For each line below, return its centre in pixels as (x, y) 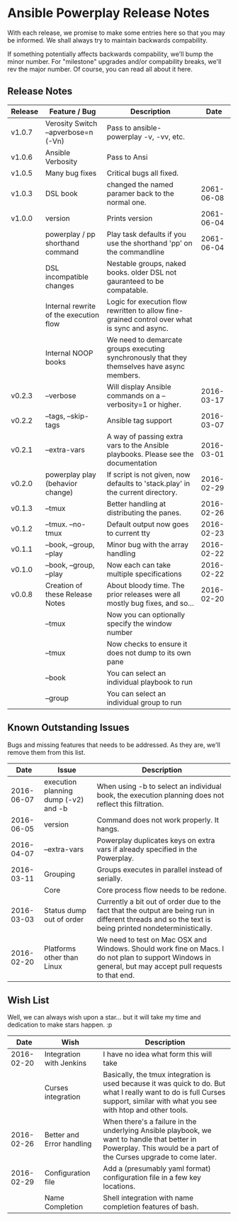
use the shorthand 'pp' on (149, 243)
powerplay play (71, 475)
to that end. (115, 975)
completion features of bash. (151, 1207)
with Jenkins (66, 1063)
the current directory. (142, 492)
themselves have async (146, 366)
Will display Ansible (139, 387)
